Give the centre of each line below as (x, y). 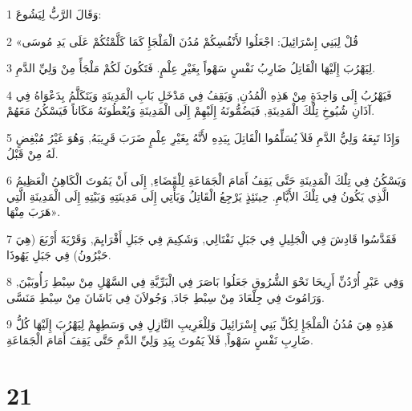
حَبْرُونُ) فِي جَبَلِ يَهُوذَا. (59, 254)
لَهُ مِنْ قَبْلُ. (32, 153)
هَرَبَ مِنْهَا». (34, 212)
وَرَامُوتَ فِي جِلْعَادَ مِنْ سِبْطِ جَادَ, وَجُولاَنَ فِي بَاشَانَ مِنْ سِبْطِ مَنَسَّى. (166, 297)
